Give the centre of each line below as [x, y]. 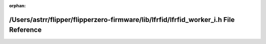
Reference [25, 30]
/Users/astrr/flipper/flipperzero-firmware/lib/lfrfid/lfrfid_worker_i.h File [122, 20]
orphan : [17, 6]
